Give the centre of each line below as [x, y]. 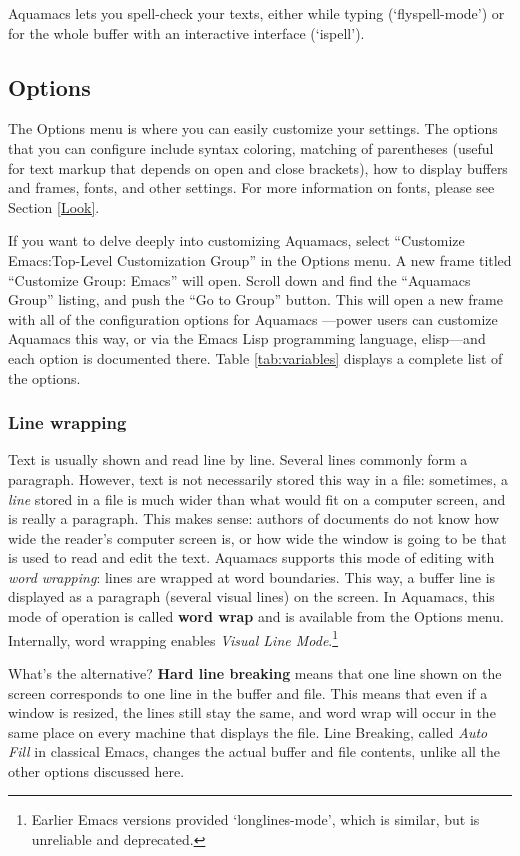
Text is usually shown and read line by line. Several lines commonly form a [238, 459]
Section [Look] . [54, 206]
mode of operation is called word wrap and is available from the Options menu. [256, 616]
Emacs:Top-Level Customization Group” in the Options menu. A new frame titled [260, 259]
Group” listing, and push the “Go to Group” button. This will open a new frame [255, 299]
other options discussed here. [96, 770]
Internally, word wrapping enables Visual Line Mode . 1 [173, 638]
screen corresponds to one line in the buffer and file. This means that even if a [248, 692]
